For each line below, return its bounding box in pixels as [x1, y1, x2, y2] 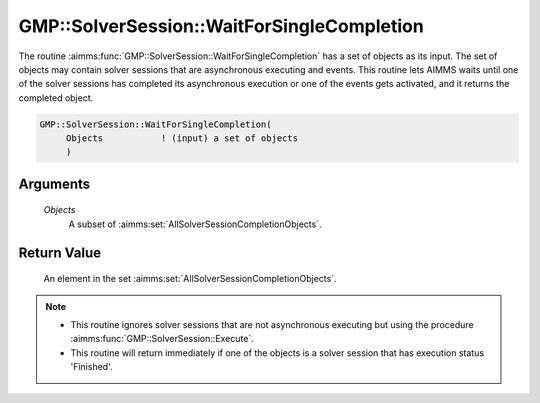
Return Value [18, 244, 102, 261]
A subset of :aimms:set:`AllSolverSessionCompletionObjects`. [68, 218, 322, 230]
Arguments [18, 175, 91, 192]
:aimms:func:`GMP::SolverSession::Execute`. [70, 333, 254, 345]
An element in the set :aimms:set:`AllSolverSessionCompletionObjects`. [43, 273, 337, 285]
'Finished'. [70, 361, 113, 373]
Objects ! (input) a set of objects [65, 133, 299, 144]
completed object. [18, 91, 94, 104]
